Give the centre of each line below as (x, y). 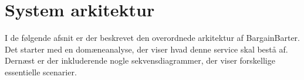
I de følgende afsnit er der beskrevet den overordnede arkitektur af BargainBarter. (153, 38)
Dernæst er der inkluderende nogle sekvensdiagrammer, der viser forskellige (140, 60)
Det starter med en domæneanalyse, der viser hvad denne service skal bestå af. (146, 49)
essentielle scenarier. (41, 72)
